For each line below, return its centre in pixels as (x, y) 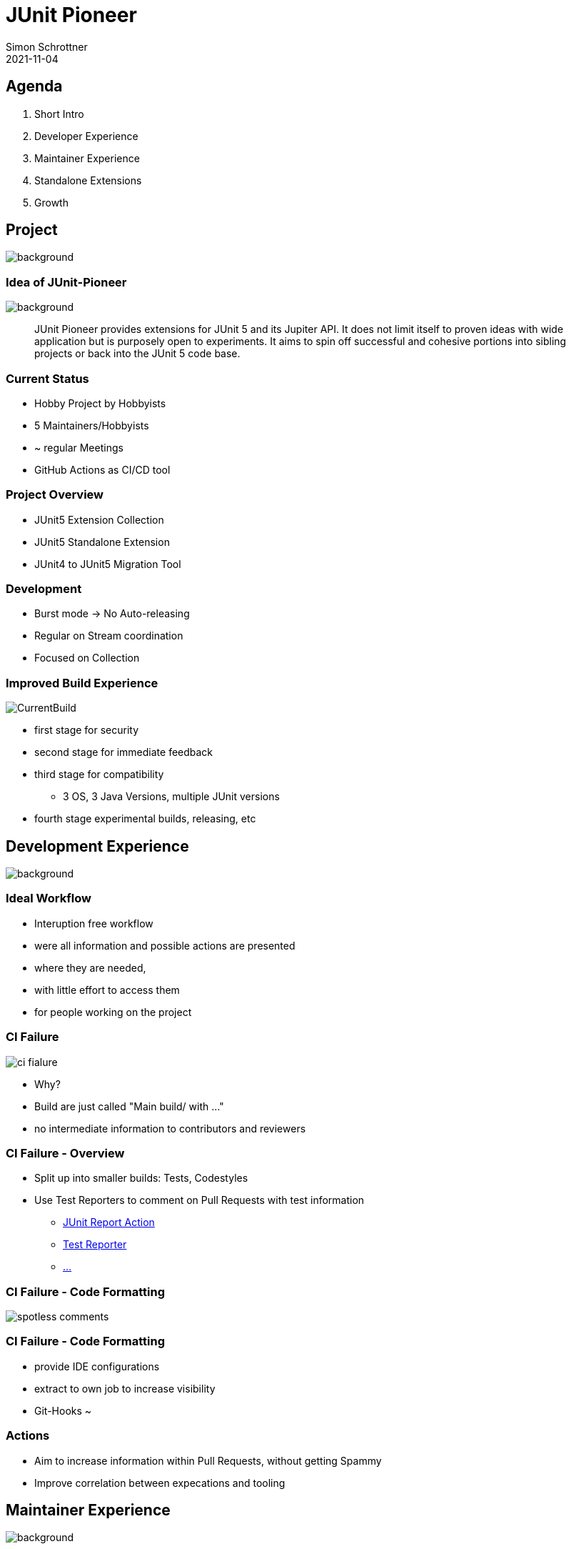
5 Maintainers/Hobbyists (92, 425)
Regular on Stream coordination (109, 636)
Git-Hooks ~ (63, 1410)
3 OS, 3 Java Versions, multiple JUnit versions (171, 797)
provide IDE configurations (97, 1366)
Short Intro (59, 114)
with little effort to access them (107, 990)
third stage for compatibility (99, 774)
